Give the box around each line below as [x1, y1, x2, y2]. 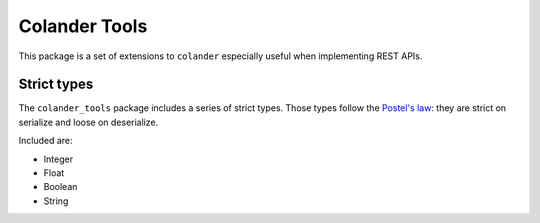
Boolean [43, 181, 78, 193]
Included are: [18, 135, 74, 147]
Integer [43, 153, 74, 165]
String [43, 195, 69, 207]
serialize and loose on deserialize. [18, 116, 159, 128]
